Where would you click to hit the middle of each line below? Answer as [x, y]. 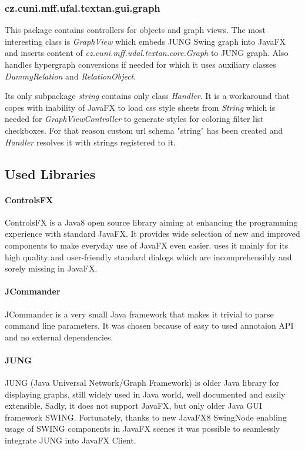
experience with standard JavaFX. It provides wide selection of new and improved [152, 234]
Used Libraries [50, 173]
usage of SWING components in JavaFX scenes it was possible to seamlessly [143, 429]
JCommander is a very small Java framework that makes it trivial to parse [139, 314]
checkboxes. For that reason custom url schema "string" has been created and [144, 130]
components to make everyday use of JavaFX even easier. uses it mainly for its [147, 245]
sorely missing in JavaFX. [51, 268]
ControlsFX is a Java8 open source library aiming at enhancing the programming [151, 222]
